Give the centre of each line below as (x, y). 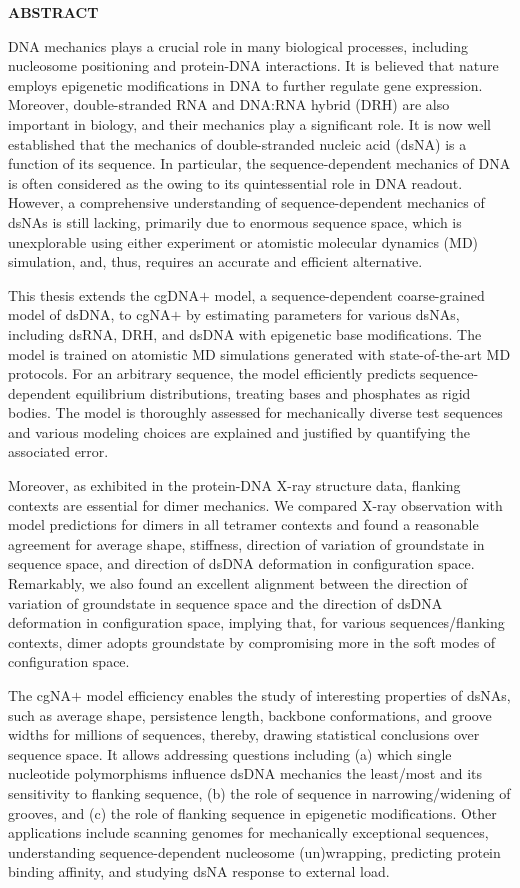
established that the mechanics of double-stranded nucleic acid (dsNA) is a (237, 143)
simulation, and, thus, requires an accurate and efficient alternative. (215, 261)
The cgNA (39, 695)
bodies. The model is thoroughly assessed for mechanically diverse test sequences (255, 412)
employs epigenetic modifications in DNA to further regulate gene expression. (245, 84)
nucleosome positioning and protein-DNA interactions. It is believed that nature (253, 65)
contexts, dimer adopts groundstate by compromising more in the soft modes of (252, 641)
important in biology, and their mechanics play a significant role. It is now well (249, 123)
